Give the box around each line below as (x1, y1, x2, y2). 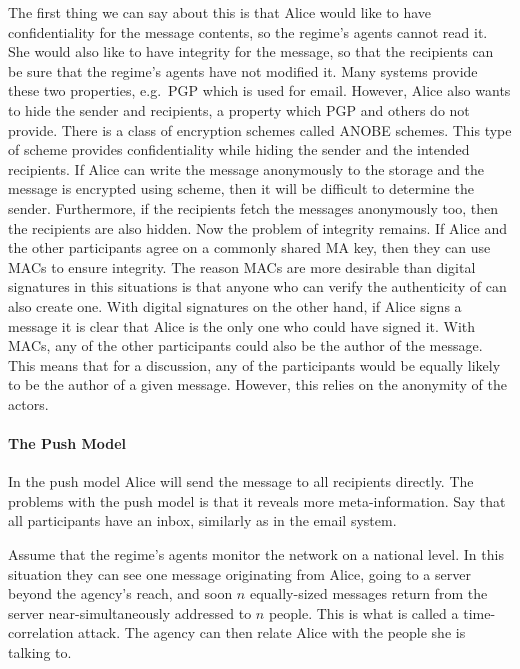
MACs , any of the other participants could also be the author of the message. (8, 335, 483, 356)
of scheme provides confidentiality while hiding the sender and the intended (8, 139, 470, 160)
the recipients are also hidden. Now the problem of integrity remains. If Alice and (8, 217, 507, 238)
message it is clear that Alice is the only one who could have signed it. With (8, 315, 476, 336)
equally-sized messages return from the (249, 583, 488, 604)
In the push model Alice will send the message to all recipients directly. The (8, 471, 474, 492)
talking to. (8, 642, 72, 663)
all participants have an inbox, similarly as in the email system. (8, 510, 397, 531)
